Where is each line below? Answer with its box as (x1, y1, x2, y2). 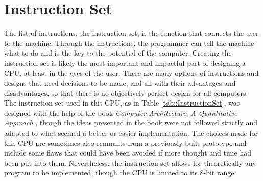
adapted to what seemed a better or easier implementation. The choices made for (4, 127, 258, 138)
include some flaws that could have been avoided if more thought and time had (4, 147, 251, 158)
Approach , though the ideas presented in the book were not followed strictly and (4, 117, 257, 128)
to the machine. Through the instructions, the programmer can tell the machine (4, 37, 254, 48)
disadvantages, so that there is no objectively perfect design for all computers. (4, 87, 248, 98)
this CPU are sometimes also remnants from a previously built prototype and (4, 137, 247, 148)
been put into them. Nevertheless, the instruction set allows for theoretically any (4, 157, 256, 168)
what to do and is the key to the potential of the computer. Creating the (4, 47, 232, 58)
